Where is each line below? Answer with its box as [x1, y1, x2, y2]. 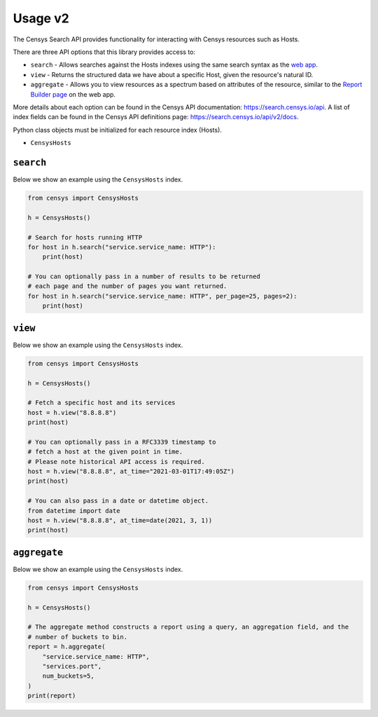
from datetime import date [27, 507, 120, 514]
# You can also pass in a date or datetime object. [27, 497, 209, 505]
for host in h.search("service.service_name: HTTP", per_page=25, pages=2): [27, 292, 297, 300]
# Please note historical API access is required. [27, 458, 206, 465]
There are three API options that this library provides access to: [13, 48, 196, 56]
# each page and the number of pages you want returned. [27, 282, 227, 290]
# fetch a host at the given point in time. [27, 448, 183, 456]
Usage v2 [13, 11, 69, 26]
